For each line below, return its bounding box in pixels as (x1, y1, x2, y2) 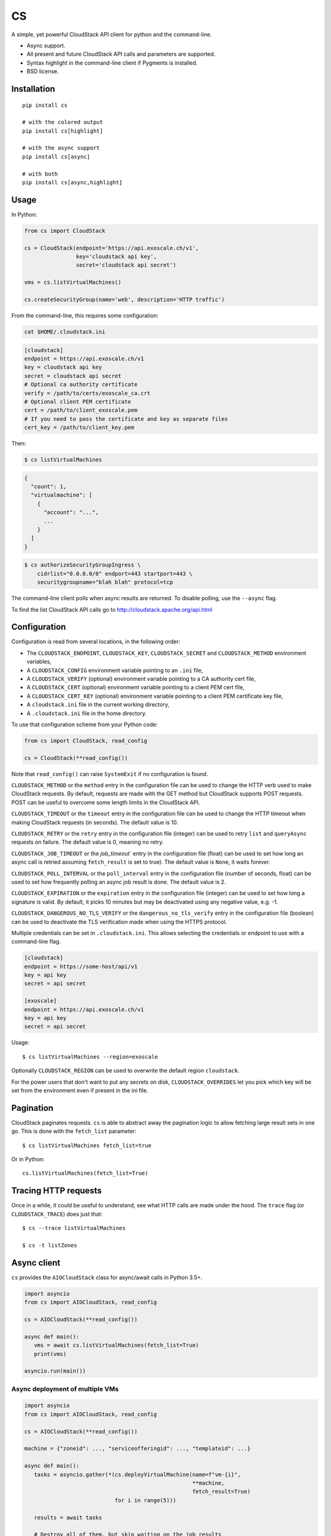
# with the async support (22, 144, 101, 152)
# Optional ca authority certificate (24, 381, 138, 388)
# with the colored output (22, 119, 104, 126)
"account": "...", (44, 509, 99, 516)
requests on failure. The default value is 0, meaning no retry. (11, 839, 164, 846)
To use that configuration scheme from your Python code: (11, 721, 158, 728)
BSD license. (26, 68, 59, 75)
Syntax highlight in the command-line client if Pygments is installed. (26, 59, 198, 66)
